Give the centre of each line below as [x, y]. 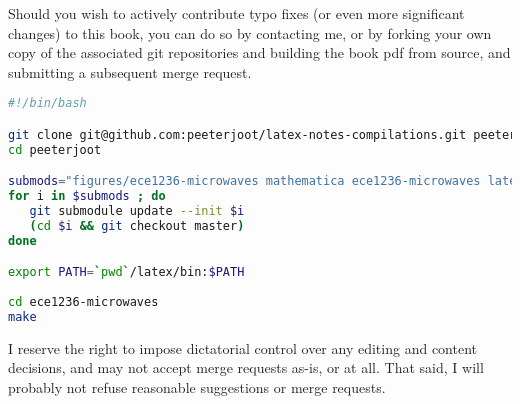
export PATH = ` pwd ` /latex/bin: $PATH [126, 272]
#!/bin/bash [47, 103]
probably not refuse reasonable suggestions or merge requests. [197, 387]
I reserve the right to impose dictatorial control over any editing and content [242, 347]
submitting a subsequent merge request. [130, 71]
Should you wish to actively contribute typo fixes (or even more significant [236, 13]
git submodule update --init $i [137, 211]
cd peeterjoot [55, 149]
